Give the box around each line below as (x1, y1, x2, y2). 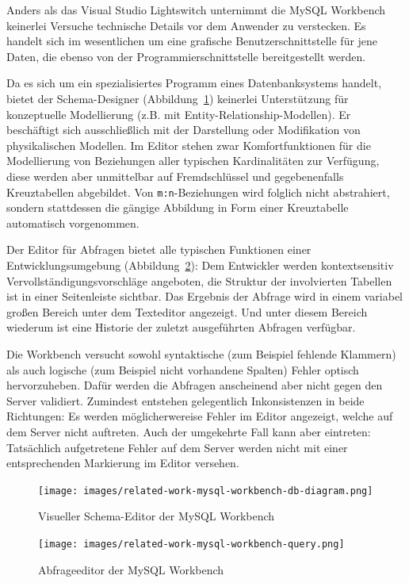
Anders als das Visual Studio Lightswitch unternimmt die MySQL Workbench (6, 2, 386, 17)
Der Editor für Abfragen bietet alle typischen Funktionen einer (6, 241, 312, 258)
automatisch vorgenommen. (6, 214, 140, 231)
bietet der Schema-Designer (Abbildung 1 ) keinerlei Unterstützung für (6, 90, 349, 106)
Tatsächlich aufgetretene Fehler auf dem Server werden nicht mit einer (6, 439, 348, 455)
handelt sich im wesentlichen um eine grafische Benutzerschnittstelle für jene (6, 33, 378, 49)
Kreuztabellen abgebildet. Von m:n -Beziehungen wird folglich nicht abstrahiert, (6, 183, 390, 200)
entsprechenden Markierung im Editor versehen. (6, 455, 239, 471)
